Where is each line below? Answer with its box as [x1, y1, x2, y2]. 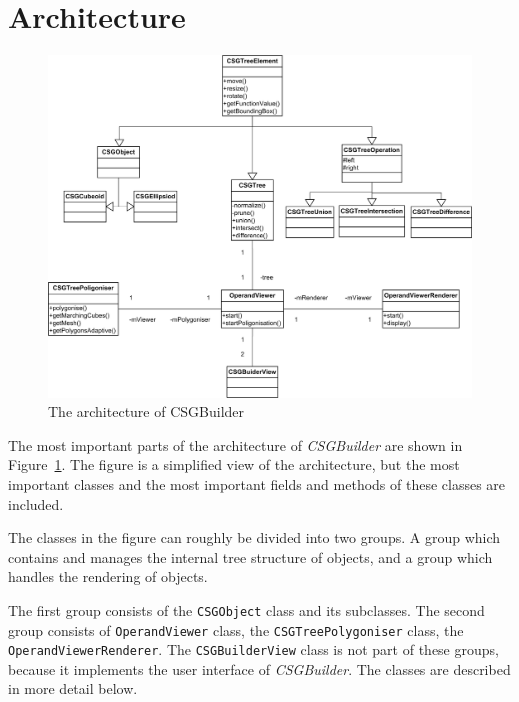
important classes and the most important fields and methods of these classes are [8, 473, 506, 494]
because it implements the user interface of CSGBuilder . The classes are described [8, 658, 511, 679]
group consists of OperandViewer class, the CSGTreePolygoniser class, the [8, 619, 464, 640]
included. [8, 493, 64, 514]
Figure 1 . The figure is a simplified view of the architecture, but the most [8, 454, 460, 475]
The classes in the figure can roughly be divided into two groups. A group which [8, 527, 501, 548]
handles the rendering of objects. [8, 566, 208, 587]
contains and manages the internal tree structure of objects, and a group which [8, 546, 493, 567]
